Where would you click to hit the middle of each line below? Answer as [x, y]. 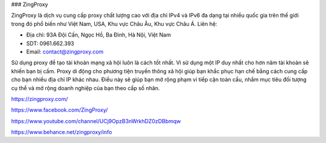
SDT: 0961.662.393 [50, 43]
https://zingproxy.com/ [40, 99]
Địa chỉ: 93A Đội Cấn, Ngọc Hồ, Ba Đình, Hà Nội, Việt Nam [99, 35]
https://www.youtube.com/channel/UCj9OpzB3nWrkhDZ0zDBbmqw [96, 121]
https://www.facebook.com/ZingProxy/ [59, 110]
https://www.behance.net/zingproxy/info [62, 132]
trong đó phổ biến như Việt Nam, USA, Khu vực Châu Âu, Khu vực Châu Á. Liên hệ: [114, 23]
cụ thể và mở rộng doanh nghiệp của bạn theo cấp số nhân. [85, 88]
